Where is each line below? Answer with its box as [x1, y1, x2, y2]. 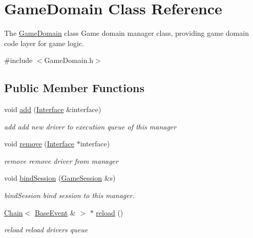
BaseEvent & [34, 207, 76, 218]
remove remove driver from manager [4, 155, 118, 166]
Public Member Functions [4, 80, 144, 96]
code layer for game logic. [4, 37, 85, 48]
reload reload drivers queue [4, 224, 88, 235]
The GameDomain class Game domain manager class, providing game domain [4, 28, 249, 38]
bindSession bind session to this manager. [4, 190, 135, 201]
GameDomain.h [44, 55, 94, 66]
